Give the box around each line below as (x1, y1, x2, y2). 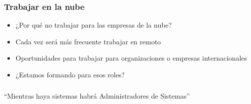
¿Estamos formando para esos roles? (15, 69, 125, 79)
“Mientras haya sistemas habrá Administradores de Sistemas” (4, 90, 190, 101)
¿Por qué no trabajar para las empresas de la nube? (15, 20, 172, 30)
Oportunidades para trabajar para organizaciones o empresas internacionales (15, 53, 247, 63)
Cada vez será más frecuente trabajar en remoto (15, 36, 161, 46)
